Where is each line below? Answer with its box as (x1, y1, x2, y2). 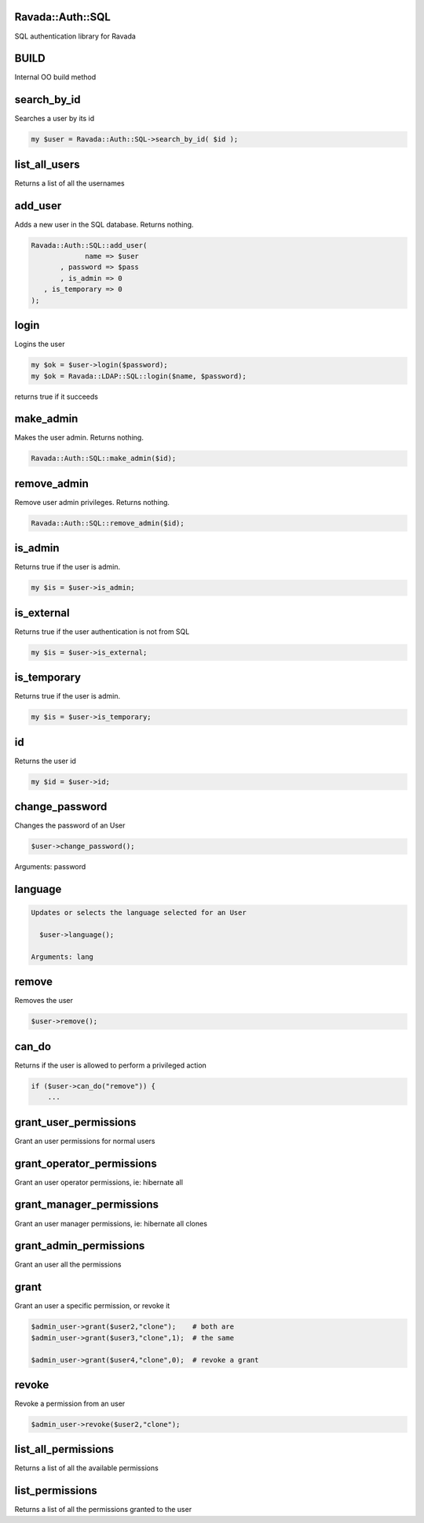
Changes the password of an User (14, 821, 126, 830)
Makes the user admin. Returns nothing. (14, 433, 144, 442)
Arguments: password (14, 862, 86, 872)
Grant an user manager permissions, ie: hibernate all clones (14, 1219, 208, 1228)
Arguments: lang (31, 952, 94, 961)
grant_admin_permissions (14, 1239, 145, 1252)
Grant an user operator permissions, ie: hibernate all (14, 1177, 184, 1187)
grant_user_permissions (14, 1116, 137, 1129)
